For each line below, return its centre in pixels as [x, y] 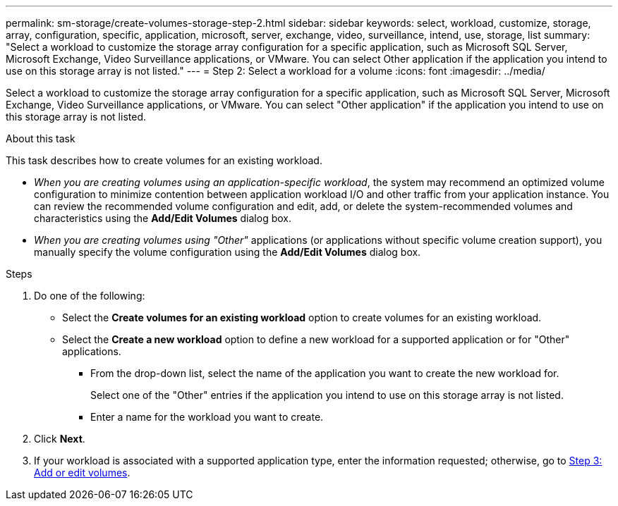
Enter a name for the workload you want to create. [207, 417]
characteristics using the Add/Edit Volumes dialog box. [163, 218]
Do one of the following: [90, 296]
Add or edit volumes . [82, 473]
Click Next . [60, 439]
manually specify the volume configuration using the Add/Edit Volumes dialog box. [228, 252]
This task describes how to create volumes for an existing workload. [164, 160]
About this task [41, 138]
